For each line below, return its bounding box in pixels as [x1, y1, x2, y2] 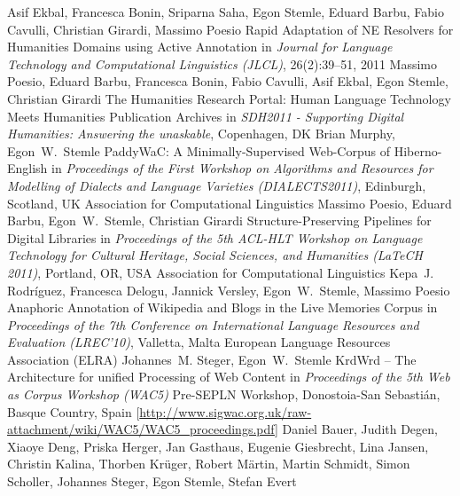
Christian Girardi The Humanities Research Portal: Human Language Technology [7, 89, 451, 107]
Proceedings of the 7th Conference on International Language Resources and [7, 315, 419, 334]
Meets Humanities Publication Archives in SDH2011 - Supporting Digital [7, 106, 404, 125]
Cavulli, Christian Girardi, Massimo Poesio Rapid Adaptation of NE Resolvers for [7, 20, 454, 38]
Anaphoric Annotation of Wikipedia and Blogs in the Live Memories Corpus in [7, 298, 438, 317]
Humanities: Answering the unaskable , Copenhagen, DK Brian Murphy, [7, 124, 395, 143]
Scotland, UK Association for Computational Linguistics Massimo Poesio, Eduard [7, 193, 452, 212]
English [7, 159, 48, 177]
